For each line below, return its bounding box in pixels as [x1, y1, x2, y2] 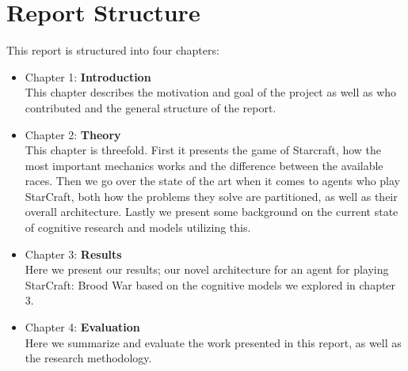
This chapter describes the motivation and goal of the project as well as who [25, 84, 397, 100]
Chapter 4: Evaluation [25, 319, 140, 335]
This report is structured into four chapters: [6, 42, 219, 59]
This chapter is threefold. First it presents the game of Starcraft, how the [25, 142, 381, 158]
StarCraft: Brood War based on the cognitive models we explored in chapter [25, 276, 396, 293]
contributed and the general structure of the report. [25, 99, 276, 115]
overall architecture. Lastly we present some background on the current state [25, 203, 398, 220]
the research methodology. [25, 350, 152, 366]
